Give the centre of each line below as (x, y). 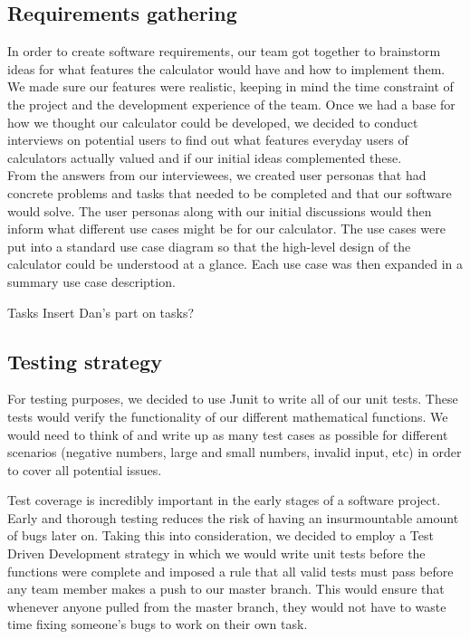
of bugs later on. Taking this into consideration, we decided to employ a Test (221, 535)
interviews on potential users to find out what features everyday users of (208, 140)
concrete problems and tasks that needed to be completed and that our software (230, 192)
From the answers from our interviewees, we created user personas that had (217, 175)
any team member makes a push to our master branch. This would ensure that (226, 589)
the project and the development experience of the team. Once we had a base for (231, 104)
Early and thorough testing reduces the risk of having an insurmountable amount (233, 517)
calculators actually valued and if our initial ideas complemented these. (205, 157)
